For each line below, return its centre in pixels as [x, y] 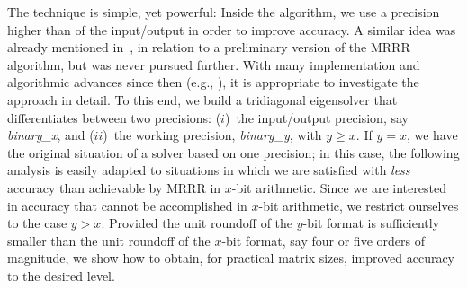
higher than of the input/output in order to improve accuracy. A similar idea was [232, 29]
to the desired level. [61, 275]
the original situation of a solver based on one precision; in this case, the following [233, 152]
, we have [432, 135]
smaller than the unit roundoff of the [109, 240]
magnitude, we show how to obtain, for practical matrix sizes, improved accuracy [231, 258]
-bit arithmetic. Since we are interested [339, 187]
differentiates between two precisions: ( [114, 117]
